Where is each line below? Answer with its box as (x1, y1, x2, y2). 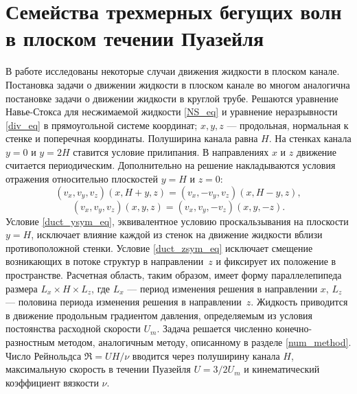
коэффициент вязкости (5, 375, 99, 389)
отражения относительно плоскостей (5, 172, 158, 186)
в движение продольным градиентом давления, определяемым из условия (5, 308, 312, 322)
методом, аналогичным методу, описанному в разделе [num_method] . (58, 335, 352, 349)
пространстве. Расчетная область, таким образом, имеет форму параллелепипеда (5, 268, 342, 282)
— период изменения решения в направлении (127, 281, 318, 295)
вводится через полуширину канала (132, 348, 280, 362)
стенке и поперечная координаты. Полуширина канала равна (5, 131, 258, 146)
